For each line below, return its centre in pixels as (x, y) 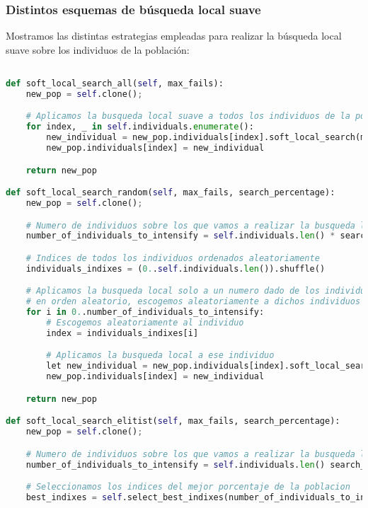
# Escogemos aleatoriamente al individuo (145, 323)
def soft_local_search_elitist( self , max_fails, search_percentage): (173, 421)
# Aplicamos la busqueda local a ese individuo (160, 356)
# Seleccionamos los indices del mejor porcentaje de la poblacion (188, 487)
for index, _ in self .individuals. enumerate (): (140, 127)
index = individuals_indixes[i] (122, 333)
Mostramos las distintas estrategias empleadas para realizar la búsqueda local (174, 36)
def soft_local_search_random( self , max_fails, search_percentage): (171, 193)
